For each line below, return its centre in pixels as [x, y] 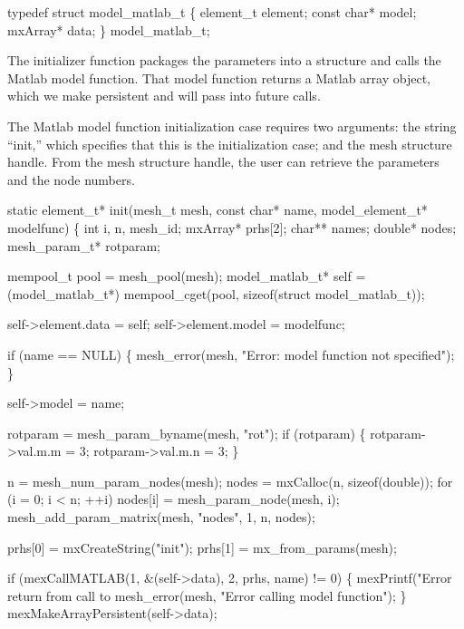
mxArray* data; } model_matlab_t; [109, 29]
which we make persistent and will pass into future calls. [164, 96]
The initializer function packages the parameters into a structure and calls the [224, 60]
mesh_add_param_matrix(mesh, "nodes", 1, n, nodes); [161, 517]
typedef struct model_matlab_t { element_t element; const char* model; [212, 12]
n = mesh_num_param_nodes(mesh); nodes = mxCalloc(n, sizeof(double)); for [230, 481]
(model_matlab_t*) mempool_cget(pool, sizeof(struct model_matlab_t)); [216, 293]
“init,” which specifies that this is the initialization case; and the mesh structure [230, 144]
